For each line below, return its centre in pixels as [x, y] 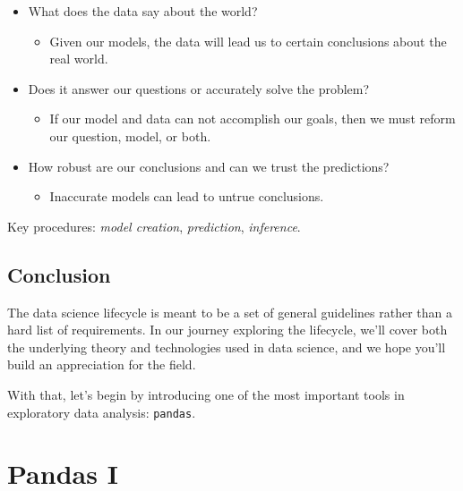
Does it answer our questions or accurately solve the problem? [199, 88]
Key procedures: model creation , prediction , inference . [154, 226]
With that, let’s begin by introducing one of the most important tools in [206, 394]
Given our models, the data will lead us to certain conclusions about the [248, 41]
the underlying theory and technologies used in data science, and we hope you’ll [227, 347]
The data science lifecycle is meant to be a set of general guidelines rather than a [230, 312]
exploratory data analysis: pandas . [102, 412]
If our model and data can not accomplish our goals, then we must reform [253, 119]
